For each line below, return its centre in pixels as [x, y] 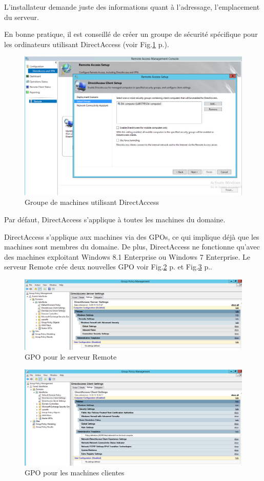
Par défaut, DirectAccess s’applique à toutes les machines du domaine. [115, 219]
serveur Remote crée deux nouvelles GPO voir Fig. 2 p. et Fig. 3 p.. [108, 267]
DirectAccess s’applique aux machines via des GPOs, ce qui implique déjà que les [132, 236]
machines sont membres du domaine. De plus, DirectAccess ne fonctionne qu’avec [132, 247]
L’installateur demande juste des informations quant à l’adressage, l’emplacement [132, 7]
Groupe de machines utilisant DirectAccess [92, 202]
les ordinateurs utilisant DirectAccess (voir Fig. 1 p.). [87, 44]
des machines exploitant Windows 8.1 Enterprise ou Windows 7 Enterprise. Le [127, 256]
